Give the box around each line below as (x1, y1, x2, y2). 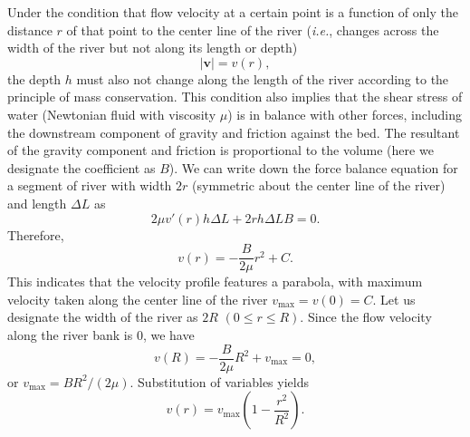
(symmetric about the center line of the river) (192, 176, 446, 195)
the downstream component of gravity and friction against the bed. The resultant (7, 122, 460, 141)
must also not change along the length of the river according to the (76, 69, 449, 88)
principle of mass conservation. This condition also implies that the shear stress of (7, 87, 463, 106)
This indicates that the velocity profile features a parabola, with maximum (7, 272, 423, 291)
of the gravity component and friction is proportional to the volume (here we (7, 141, 434, 160)
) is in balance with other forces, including (227, 104, 463, 123)
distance (7, 20, 53, 39)
